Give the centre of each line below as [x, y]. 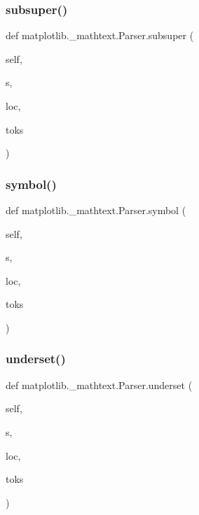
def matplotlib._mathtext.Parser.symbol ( [96, 210]
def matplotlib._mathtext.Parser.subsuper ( [100, 35]
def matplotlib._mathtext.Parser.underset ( [99, 385]
